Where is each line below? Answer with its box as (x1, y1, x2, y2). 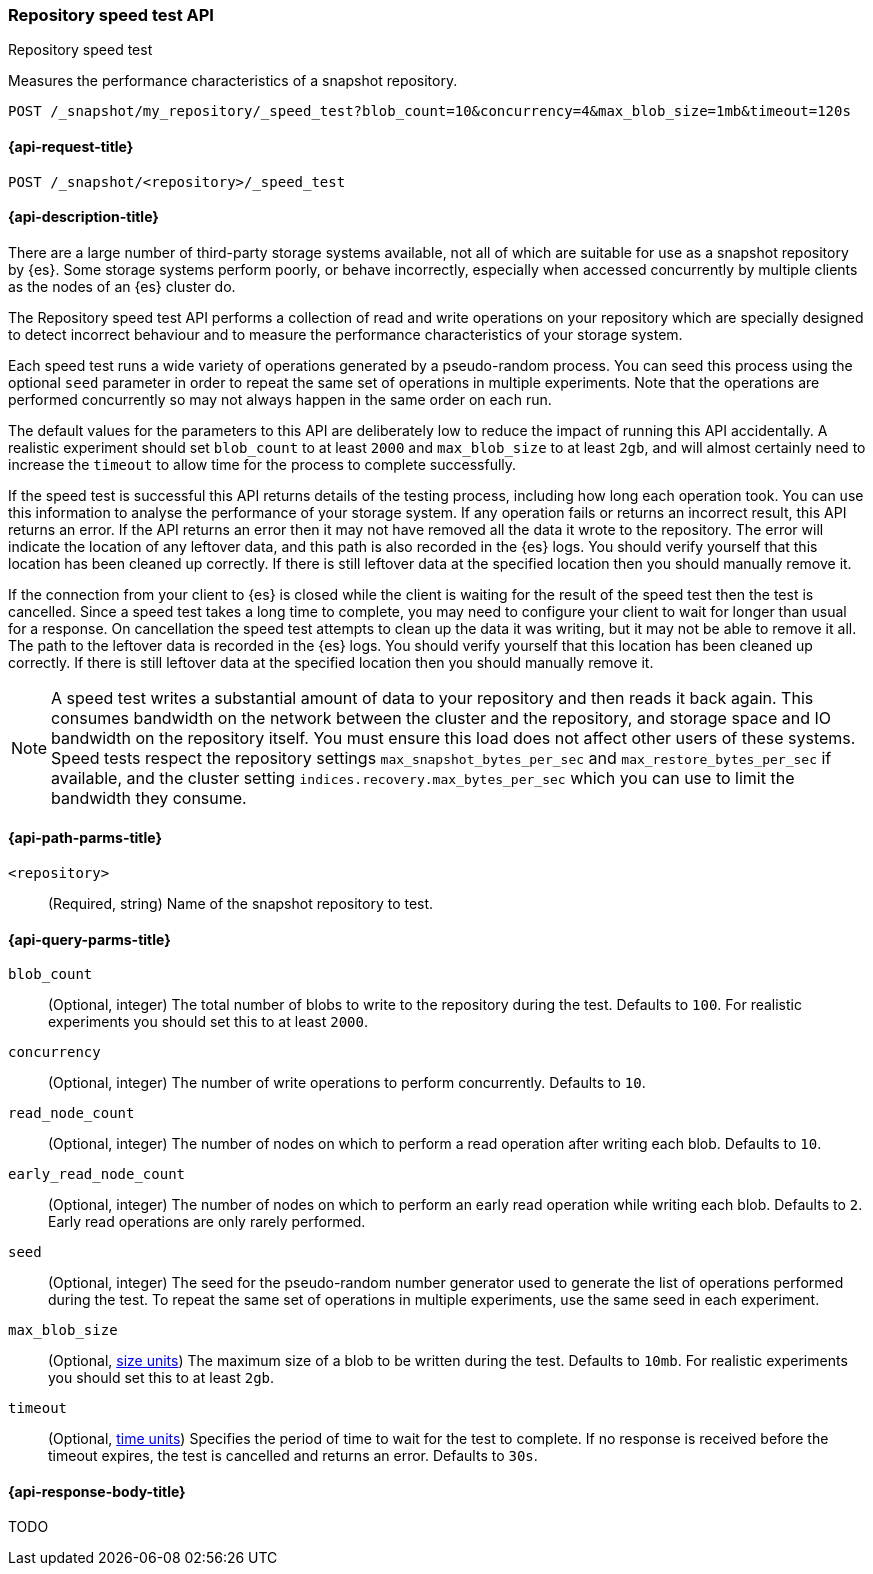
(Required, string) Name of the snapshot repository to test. (48, 895, 434, 913)
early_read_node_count (8, 1166, 186, 1183)
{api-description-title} (8, 208, 159, 226)
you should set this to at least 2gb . (48, 1369, 275, 1387)
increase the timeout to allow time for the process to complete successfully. (8, 455, 517, 473)
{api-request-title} (8, 137, 134, 155)
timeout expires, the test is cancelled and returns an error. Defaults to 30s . (48, 1447, 538, 1465)
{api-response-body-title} (8, 1482, 186, 1500)
